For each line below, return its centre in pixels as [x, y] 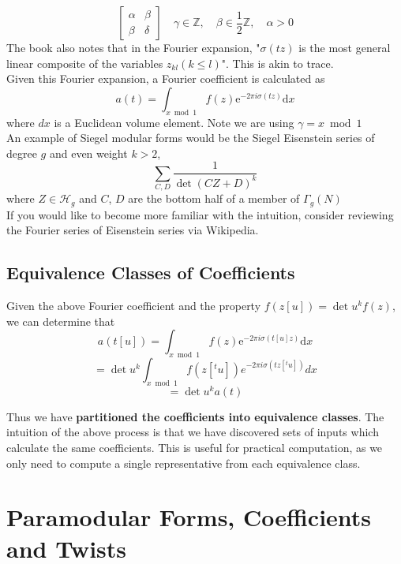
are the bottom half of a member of [214, 198]
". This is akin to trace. [277, 63]
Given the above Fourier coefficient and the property [134, 305]
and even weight [88, 153]
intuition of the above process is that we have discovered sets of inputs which [193, 432]
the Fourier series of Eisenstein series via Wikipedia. [133, 230]
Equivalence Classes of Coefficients [151, 273]
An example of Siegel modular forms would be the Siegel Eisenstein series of [191, 138]
